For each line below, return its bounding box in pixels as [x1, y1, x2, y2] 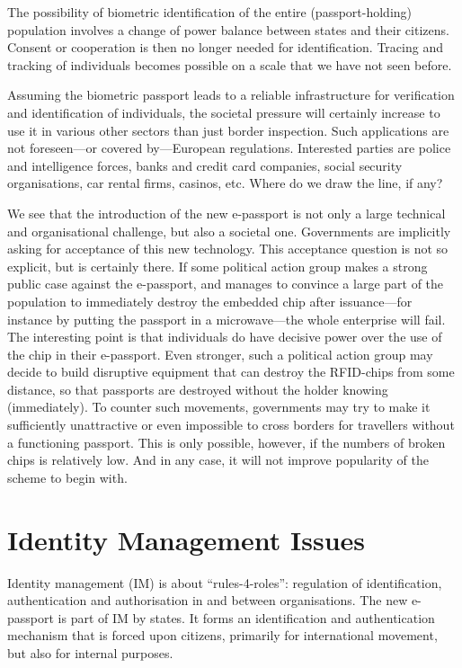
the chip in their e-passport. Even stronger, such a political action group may [7, 344, 433, 363]
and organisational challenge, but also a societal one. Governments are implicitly [7, 221, 451, 240]
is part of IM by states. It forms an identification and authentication [58, 608, 435, 627]
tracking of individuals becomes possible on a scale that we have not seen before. [7, 55, 452, 74]
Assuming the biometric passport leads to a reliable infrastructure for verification [7, 85, 455, 104]
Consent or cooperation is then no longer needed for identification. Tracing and [7, 38, 443, 57]
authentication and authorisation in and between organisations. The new [7, 591, 408, 610]
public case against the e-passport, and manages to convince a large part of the [7, 274, 444, 293]
